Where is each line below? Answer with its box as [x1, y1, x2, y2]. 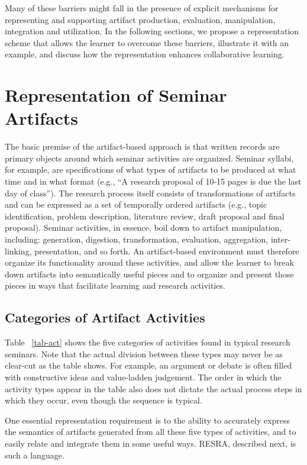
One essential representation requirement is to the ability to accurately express [5, 414, 290, 426]
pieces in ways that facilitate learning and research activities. [5, 279, 225, 292]
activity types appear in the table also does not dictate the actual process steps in [5, 382, 302, 395]
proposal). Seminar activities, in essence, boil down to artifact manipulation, [5, 221, 282, 234]
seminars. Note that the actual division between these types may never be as [5, 347, 283, 360]
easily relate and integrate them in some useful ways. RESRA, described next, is [5, 437, 296, 449]
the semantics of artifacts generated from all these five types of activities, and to [5, 425, 296, 438]
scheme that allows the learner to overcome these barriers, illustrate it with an [5, 36, 289, 49]
